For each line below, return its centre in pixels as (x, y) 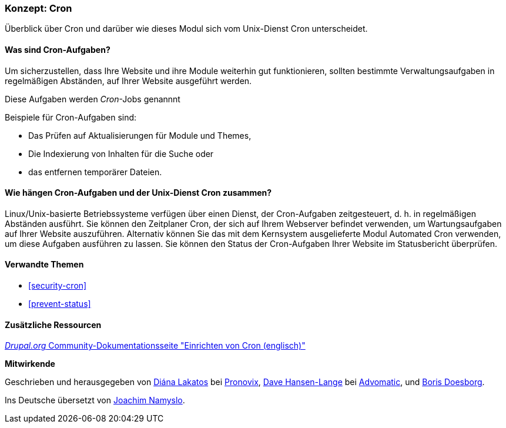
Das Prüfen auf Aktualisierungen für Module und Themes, (140, 135)
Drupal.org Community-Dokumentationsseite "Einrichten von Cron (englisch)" (155, 346)
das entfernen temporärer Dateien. (95, 172)
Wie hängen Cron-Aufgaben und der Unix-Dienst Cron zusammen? (138, 193)
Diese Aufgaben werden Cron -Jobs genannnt (93, 99)
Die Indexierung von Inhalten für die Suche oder (121, 153)
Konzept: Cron (38, 8)
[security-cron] (58, 286)
